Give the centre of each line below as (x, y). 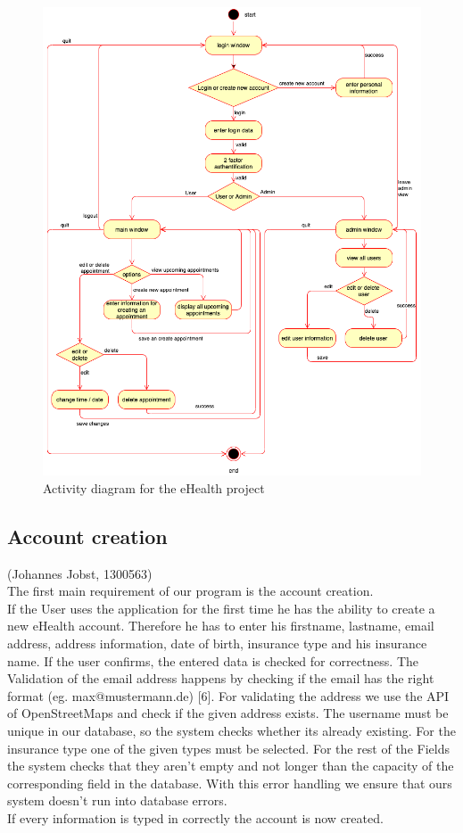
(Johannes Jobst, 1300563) (80, 573)
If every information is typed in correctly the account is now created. (195, 817)
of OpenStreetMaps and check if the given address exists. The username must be (228, 713)
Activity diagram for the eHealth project (154, 487)
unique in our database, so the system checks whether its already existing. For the (231, 730)
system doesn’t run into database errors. (117, 800)
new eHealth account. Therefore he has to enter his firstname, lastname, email (221, 626)
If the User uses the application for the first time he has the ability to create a (221, 608)
